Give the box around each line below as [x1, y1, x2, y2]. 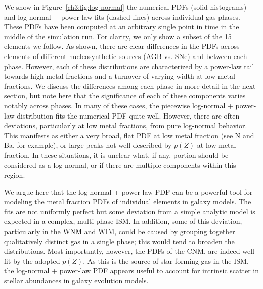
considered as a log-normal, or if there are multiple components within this [4, 159, 236, 170]
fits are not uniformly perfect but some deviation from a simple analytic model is [4, 206, 255, 216]
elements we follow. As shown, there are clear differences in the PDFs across [4, 41, 240, 51]
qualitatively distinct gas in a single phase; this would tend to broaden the [4, 236, 235, 246]
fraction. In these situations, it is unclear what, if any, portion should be [4, 149, 229, 160]
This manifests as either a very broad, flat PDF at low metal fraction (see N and [4, 130, 254, 140]
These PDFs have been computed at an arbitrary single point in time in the [4, 21, 239, 32]
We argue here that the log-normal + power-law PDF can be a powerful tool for [4, 186, 253, 197]
